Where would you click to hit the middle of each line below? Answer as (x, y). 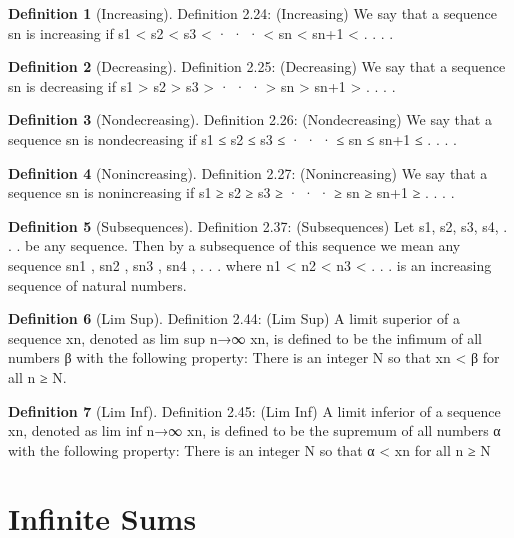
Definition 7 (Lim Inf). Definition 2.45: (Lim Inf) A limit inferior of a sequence (254, 410)
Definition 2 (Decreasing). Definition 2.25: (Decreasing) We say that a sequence (257, 66)
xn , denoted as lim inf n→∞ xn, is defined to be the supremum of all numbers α (254, 430)
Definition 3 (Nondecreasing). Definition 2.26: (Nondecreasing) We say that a (250, 119)
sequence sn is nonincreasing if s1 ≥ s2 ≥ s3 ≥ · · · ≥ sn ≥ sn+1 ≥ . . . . (231, 192)
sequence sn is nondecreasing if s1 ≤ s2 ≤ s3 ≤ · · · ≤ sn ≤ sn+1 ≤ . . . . (232, 138)
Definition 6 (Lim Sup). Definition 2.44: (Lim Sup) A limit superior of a (234, 318)
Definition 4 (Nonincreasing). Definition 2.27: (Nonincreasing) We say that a (248, 172)
